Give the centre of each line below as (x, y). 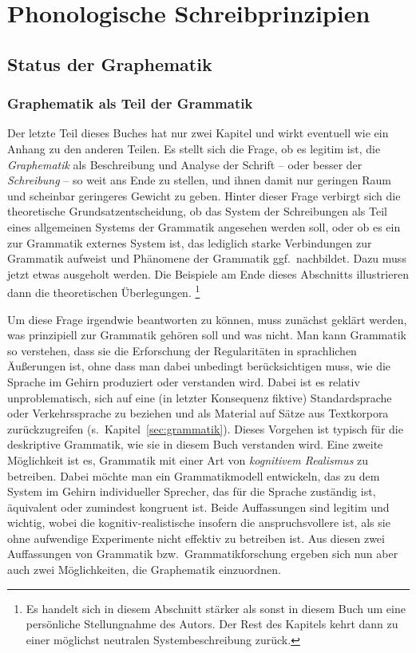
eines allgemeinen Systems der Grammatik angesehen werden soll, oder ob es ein (204, 226)
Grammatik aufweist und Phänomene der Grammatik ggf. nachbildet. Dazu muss (207, 258)
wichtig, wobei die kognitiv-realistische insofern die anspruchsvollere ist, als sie (199, 522)
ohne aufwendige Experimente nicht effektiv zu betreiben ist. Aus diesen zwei (196, 538)
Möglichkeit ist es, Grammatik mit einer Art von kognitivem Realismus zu (188, 459)
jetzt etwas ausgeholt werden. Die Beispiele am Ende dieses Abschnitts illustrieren (208, 273)
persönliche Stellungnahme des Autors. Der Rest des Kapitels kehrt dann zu (212, 624)
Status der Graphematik (110, 63)
